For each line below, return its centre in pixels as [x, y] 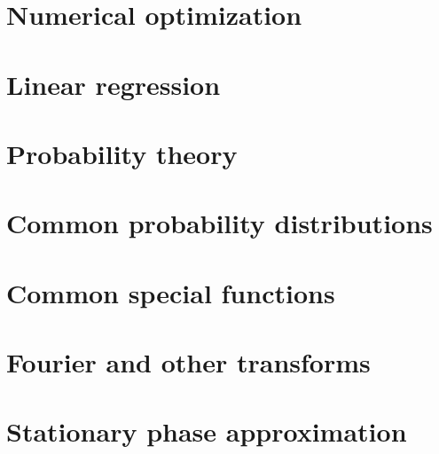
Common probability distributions [219, 223]
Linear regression [114, 84]
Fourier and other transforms [188, 362]
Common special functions [171, 292]
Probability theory [122, 153]
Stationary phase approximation [207, 431]
